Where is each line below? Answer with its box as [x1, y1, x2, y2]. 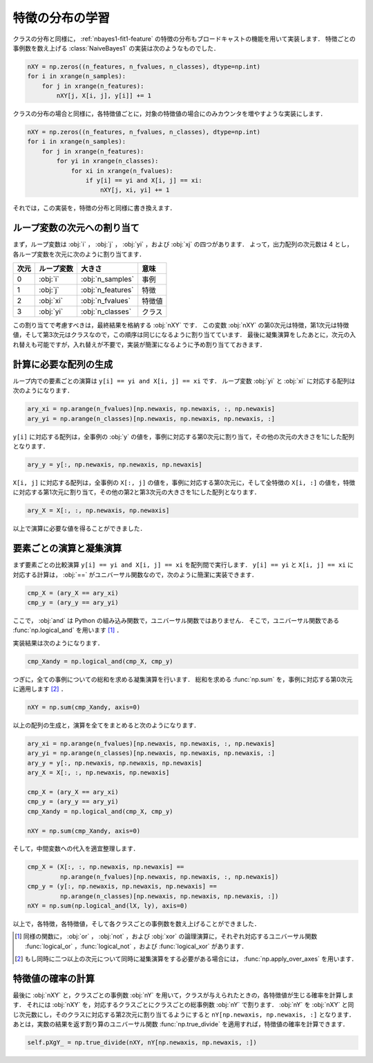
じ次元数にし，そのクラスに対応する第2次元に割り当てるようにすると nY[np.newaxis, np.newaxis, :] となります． [12, 1010, 355, 1019]
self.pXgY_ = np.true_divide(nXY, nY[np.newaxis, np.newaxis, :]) [27, 1039, 257, 1046]
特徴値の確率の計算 [12, 973, 95, 984]
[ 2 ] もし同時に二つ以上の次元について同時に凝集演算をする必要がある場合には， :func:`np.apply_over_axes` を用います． [15, 955, 358, 963]
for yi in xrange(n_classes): [56, 157, 159, 165]
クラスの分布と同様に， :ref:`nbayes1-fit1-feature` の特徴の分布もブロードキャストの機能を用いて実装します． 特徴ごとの [12, 35, 356, 43]
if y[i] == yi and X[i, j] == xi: [85, 176, 203, 185]
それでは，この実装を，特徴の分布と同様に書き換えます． [12, 204, 176, 212]
